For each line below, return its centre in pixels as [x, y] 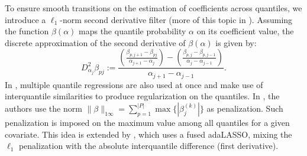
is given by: [236, 42]
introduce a [25, 19]
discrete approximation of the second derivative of [95, 42]
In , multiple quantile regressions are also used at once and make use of [134, 84]
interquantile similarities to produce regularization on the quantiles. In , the [142, 96]
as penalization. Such [245, 108]
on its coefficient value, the [245, 31]
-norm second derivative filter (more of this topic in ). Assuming [176, 19]
